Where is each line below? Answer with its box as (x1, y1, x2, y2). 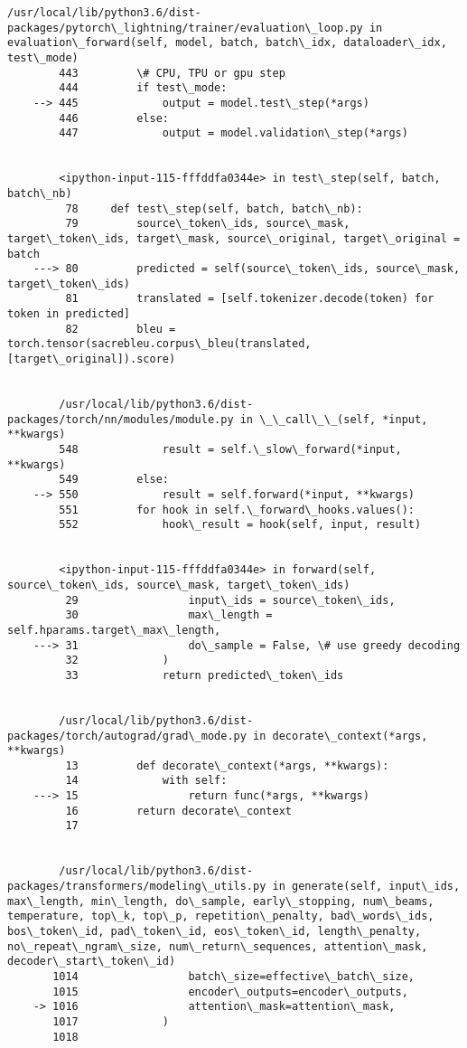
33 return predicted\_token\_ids (65, 668, 344, 682)
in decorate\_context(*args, (253, 729, 428, 742)
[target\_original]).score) (7, 353, 176, 366)
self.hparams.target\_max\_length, (7, 623, 221, 637)
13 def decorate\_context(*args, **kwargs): (65, 759, 389, 772)
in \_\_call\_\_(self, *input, (239, 412, 428, 426)
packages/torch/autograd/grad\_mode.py (7, 729, 247, 742)
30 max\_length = (65, 609, 273, 622)
